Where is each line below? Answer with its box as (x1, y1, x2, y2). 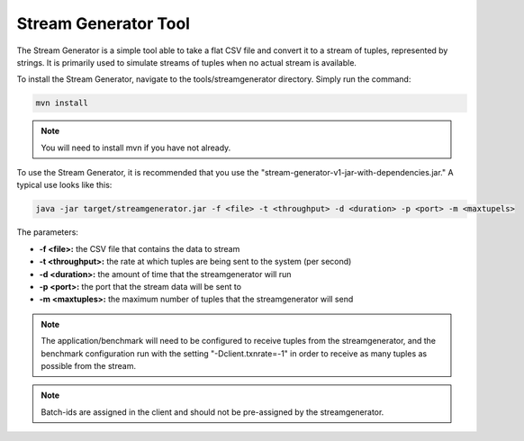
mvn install (35, 98, 89, 108)
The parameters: (16, 227, 78, 238)
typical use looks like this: (16, 180, 113, 191)
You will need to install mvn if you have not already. (41, 142, 231, 153)
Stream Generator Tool (16, 13, 191, 33)
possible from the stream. (41, 360, 137, 371)
